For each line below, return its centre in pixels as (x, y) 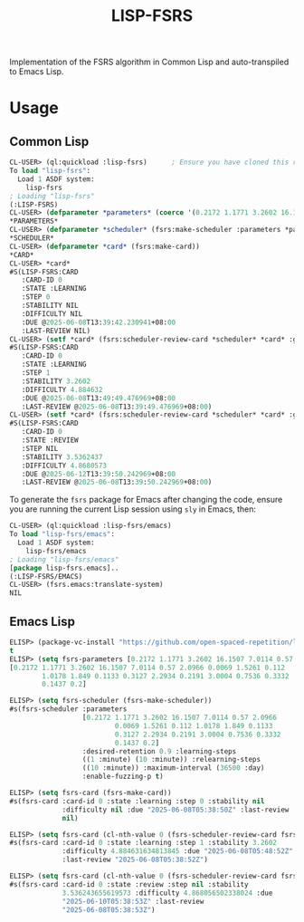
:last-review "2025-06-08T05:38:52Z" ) (135, 860)
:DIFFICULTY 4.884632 (62, 389)
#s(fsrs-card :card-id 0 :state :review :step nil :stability (129, 884)
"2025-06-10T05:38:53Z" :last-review (133, 901)
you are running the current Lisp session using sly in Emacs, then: (133, 509)
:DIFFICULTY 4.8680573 (64, 466)
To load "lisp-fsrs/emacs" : (62, 534)
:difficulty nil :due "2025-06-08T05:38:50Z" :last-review (176, 810)
